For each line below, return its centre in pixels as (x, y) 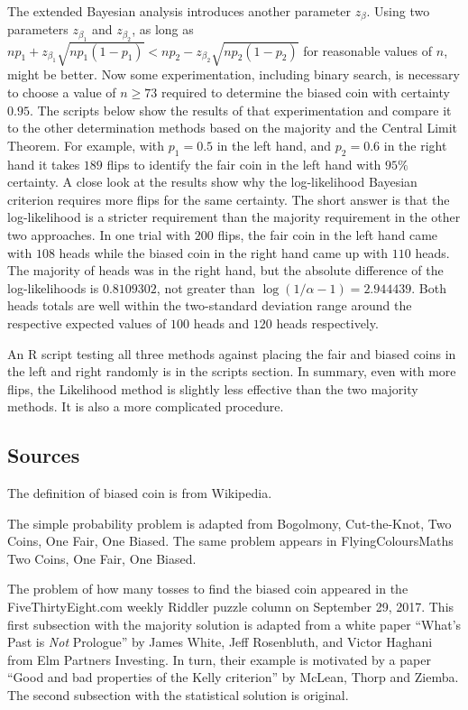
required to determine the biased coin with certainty (306, 92)
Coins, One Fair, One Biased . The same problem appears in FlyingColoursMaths (230, 541)
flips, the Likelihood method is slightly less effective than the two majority (213, 388)
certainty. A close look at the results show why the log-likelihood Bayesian (212, 182)
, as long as (163, 29)
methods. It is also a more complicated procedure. (146, 406)
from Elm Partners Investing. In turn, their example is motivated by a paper (219, 659)
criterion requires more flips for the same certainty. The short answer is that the (229, 199)
